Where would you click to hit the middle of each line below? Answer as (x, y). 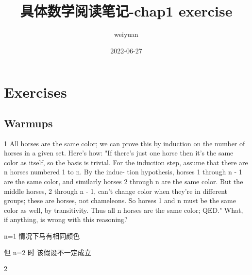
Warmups (28, 123)
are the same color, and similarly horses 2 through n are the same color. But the (124, 181)
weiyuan (126, 34)
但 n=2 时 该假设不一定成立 (48, 252)
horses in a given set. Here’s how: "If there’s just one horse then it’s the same (119, 153)
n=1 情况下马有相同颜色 (42, 236)
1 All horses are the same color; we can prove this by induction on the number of (125, 143)
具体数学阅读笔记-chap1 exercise (126, 11)
